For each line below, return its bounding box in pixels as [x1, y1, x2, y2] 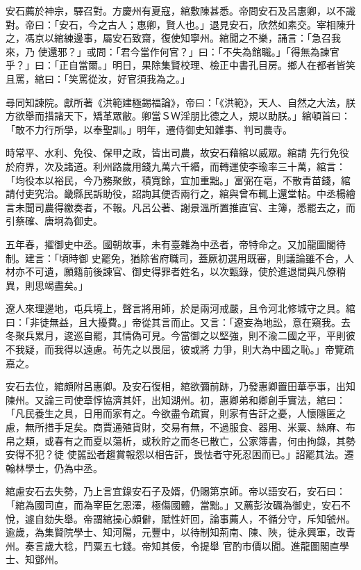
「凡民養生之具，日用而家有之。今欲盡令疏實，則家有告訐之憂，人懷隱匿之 [6, 406, 346, 421]
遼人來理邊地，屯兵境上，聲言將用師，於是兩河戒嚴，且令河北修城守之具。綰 [6, 301, 355, 316]
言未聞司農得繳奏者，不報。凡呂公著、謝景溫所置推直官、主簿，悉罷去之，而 [6, 199, 355, 214]
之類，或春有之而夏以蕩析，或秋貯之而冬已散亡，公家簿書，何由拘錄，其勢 [15, 433, 355, 448]
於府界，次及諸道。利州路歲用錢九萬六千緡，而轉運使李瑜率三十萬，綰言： [6, 158, 346, 173]
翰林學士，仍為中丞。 [6, 460, 103, 475]
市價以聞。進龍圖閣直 [242, 538, 339, 553]
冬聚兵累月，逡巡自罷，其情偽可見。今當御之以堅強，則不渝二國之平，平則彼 [6, 328, 355, 343]
